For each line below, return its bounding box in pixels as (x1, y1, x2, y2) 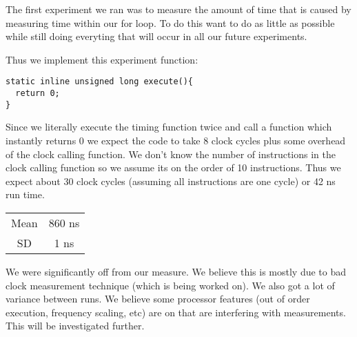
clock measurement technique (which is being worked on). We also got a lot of (6, 278, 335, 292)
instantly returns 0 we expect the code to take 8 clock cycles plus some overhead (6, 133, 346, 147)
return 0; (15, 88, 60, 99)
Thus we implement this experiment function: (6, 52, 198, 66)
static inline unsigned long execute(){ (6, 77, 194, 87)
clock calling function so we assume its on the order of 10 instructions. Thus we (6, 160, 341, 175)
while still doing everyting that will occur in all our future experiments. (6, 29, 307, 44)
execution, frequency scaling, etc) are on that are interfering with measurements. (6, 305, 346, 319)
